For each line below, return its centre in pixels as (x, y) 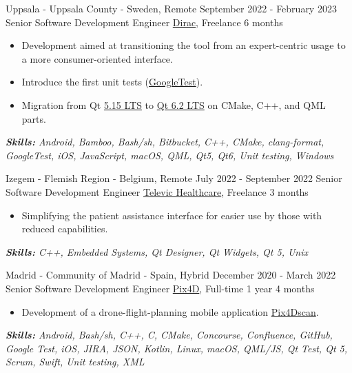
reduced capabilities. (65, 229)
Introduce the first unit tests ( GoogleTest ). (112, 82)
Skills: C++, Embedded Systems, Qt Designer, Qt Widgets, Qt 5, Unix (157, 251)
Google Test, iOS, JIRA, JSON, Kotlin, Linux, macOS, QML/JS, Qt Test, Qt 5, (177, 348)
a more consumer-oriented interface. (97, 58)
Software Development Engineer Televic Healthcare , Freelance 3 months (157, 191)
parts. (34, 118)
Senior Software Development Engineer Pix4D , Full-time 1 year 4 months (160, 288)
